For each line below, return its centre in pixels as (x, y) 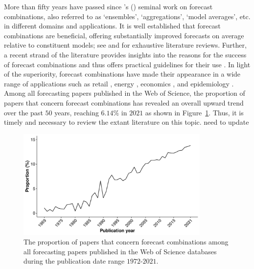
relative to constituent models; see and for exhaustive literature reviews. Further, (125, 45)
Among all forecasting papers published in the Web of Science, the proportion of (125, 93)
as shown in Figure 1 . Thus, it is (194, 112)
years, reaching (77, 112)
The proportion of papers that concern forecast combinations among (126, 242)
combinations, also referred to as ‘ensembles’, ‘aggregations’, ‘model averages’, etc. (127, 16)
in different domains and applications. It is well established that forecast (112, 26)
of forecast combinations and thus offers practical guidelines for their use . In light (127, 64)
